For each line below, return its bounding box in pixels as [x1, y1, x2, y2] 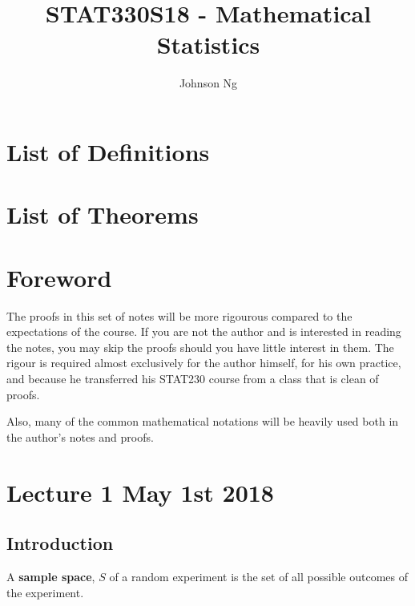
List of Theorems [6, 198, 199, 231]
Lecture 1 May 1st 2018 [6, 475, 274, 508]
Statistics [156, 28, 260, 61]
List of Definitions [6, 135, 210, 168]
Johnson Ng [179, 75, 238, 91]
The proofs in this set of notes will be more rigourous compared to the [6, 307, 353, 324]
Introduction [6, 531, 114, 555]
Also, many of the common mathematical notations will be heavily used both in [6, 413, 399, 430]
